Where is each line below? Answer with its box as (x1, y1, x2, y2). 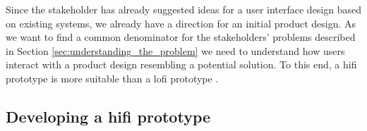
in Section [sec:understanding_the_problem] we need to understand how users (6, 43, 345, 58)
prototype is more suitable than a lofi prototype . (6, 70, 219, 85)
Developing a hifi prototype (6, 105, 211, 127)
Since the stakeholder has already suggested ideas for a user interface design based (6, 2, 361, 16)
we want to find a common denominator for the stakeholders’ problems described (6, 30, 356, 44)
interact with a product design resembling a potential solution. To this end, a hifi (6, 57, 357, 72)
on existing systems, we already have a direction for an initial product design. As (6, 15, 356, 30)
